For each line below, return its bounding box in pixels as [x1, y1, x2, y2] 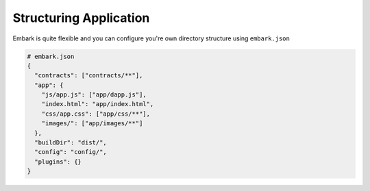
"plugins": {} [34, 157, 82, 166]
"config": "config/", [34, 148, 108, 156]
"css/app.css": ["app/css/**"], [41, 110, 151, 118]
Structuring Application [12, 10, 150, 25]
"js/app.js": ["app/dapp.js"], [41, 91, 147, 99]
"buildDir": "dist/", [34, 139, 108, 147]
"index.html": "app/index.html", [41, 100, 154, 108]
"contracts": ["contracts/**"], [34, 72, 143, 79]
